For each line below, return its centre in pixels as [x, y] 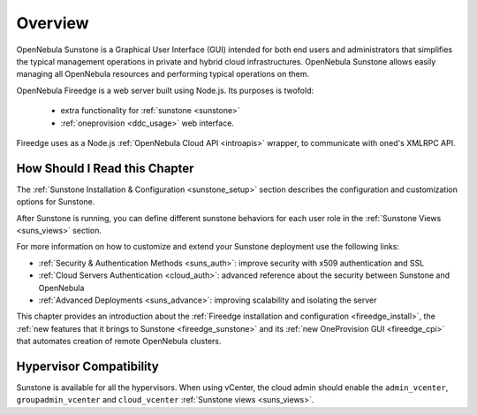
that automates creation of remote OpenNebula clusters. [119, 342]
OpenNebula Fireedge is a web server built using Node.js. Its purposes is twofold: [165, 90]
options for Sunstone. [56, 202]
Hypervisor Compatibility [87, 366]
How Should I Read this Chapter [105, 168]
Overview [53, 23]
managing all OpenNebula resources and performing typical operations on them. [163, 74]
